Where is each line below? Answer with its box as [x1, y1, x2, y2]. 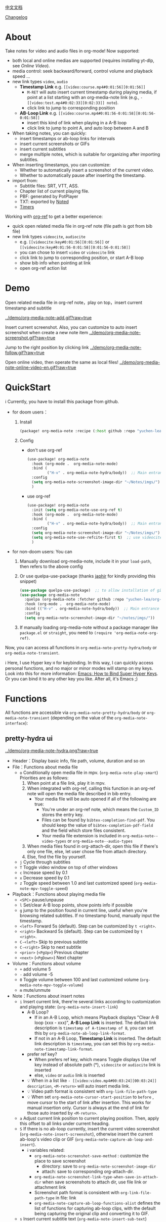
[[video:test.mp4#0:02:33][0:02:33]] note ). [27, 100, 119, 105]
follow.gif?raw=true [5, 350, 45, 356]
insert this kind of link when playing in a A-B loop [27, 119, 127, 125]
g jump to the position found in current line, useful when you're [19, 907, 148, 913]
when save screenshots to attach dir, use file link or [42, 1179, 147, 1185]
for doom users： [12, 409, 48, 415]
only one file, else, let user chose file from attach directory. [27, 848, 147, 854]
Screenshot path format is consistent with [34, 1189, 120, 1195]
